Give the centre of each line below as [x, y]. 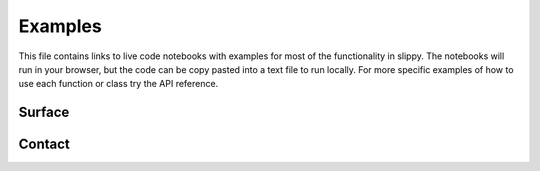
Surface [44, 112]
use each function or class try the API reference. [118, 84]
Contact [44, 144]
